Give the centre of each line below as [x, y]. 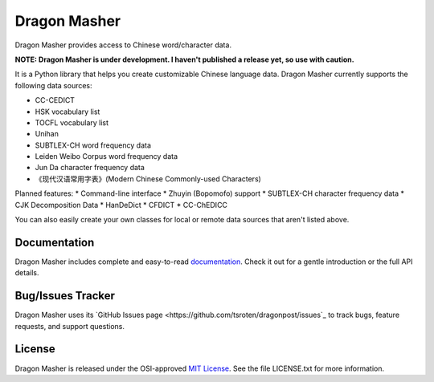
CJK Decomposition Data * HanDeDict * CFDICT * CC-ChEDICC [121, 205]
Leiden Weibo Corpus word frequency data [106, 156]
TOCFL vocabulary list [72, 122]
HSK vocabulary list [68, 112]
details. [27, 273]
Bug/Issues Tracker [65, 296]
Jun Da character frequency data [90, 168]
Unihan [47, 134]
